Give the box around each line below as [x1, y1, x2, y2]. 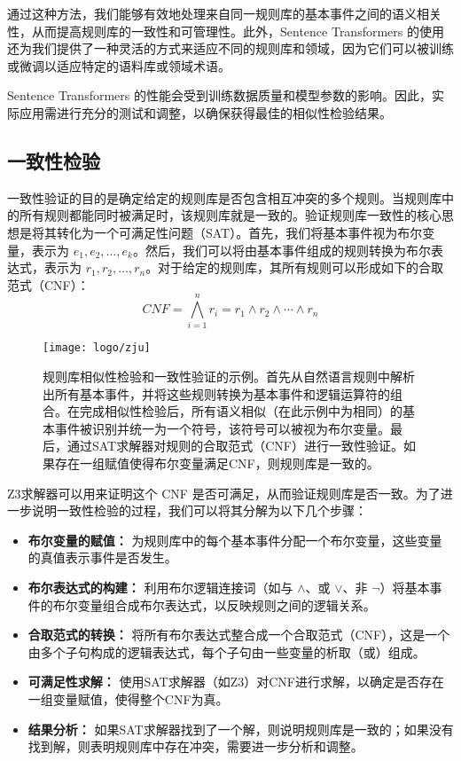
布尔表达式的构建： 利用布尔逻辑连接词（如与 [27, 578, 293, 597]
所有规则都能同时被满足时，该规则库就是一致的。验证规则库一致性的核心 [19, 206, 441, 224]
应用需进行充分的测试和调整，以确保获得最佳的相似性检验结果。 [19, 103, 392, 122]
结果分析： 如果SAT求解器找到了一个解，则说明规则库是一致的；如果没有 [27, 719, 454, 738]
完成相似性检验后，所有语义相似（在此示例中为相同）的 [79, 402, 402, 420]
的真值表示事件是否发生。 [27, 548, 177, 567]
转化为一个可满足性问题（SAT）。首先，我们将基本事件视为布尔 [56, 223, 423, 241]
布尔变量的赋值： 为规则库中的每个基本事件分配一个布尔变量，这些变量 [27, 530, 442, 549]
